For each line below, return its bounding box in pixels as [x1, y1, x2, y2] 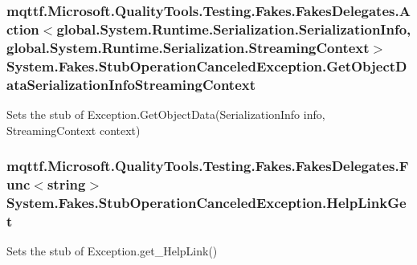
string [47, 173, 86, 194]
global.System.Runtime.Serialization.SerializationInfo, [56, 18, 411, 39]
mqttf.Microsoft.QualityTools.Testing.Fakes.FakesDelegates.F [6, 156, 409, 176]
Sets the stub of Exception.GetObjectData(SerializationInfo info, [6, 105, 325, 122]
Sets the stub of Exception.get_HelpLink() [6, 243, 218, 259]
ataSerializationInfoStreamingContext [6, 74, 256, 94]
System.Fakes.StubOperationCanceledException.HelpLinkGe [6, 192, 407, 212]
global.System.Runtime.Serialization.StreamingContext [6, 37, 370, 57]
